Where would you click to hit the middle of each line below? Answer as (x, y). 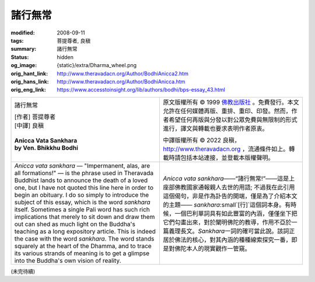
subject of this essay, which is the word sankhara (83, 202)
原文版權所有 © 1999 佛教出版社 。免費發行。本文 (231, 102)
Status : (20, 57)
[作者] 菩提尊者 (35, 117)
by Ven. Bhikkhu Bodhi (46, 148)
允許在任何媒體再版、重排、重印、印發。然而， (227, 111)
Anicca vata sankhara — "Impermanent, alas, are (82, 165)
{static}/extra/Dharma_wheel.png (97, 65)
